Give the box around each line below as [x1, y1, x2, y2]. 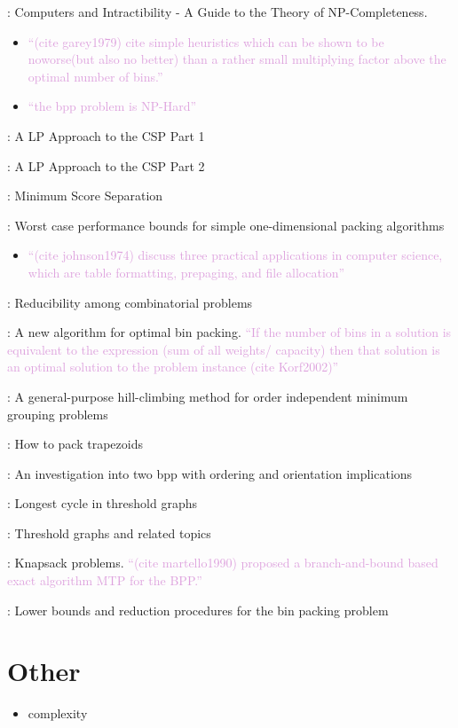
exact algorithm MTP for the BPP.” [7, 571, 202, 590]
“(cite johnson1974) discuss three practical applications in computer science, [28, 246, 443, 264]
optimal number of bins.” [28, 67, 163, 85]
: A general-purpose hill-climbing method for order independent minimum [7, 387, 408, 405]
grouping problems [7, 404, 108, 423]
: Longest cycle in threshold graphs [7, 494, 198, 513]
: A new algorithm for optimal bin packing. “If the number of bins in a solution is [7, 323, 452, 341]
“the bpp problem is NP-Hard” [28, 97, 197, 115]
